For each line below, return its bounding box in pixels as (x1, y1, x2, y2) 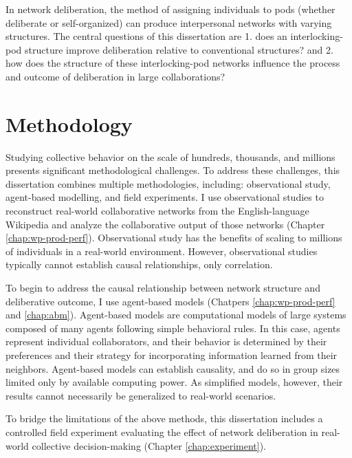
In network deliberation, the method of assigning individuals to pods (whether (5, 2, 335, 16)
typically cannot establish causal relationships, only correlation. (5, 257, 273, 272)
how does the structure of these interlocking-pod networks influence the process (5, 56, 340, 70)
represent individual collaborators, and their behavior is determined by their (5, 334, 327, 349)
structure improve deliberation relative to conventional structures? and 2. (25, 42, 333, 56)
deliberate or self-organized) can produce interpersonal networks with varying (5, 15, 332, 30)
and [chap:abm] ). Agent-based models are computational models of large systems (5, 307, 346, 322)
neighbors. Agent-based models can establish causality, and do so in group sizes (5, 361, 340, 375)
